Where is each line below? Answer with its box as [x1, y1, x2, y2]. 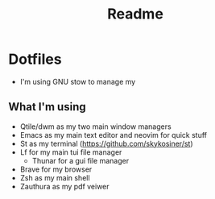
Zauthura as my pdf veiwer [19, 181, 110, 191]
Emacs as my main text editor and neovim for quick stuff [19, 130, 208, 139]
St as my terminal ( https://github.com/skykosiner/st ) [19, 139, 193, 148]
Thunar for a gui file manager [31, 155, 130, 165]
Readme [107, 5, 163, 23]
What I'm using [8, 100, 86, 114]
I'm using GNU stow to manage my [19, 77, 136, 86]
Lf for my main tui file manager [19, 147, 122, 157]
